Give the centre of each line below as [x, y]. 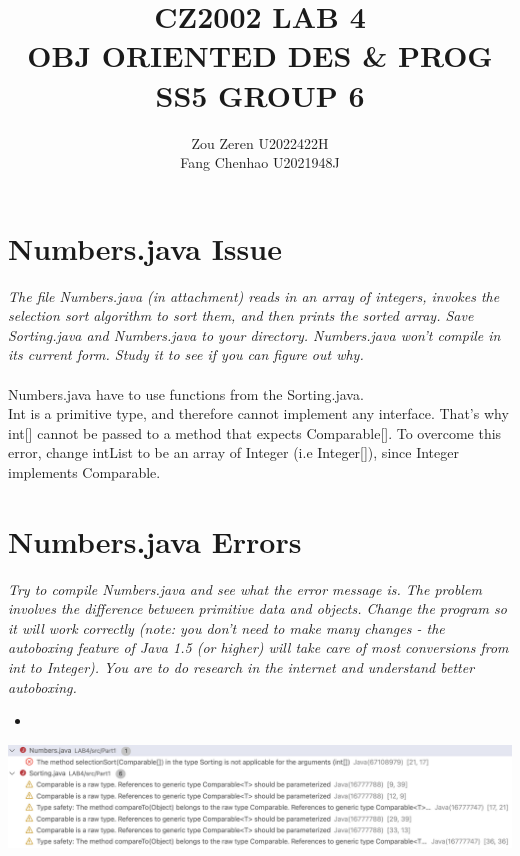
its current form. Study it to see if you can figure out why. [186, 354]
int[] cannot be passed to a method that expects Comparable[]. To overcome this [255, 432]
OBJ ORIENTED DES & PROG [260, 55]
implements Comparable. [84, 471]
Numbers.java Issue [145, 247]
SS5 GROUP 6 [260, 94]
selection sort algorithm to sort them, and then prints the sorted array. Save [241, 315]
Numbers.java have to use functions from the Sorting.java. [186, 393]
